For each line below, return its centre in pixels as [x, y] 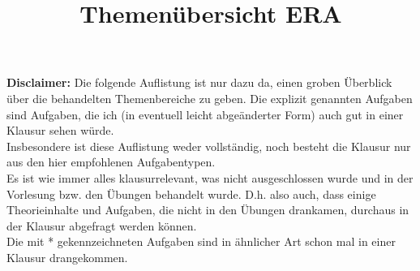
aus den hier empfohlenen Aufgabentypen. [111, 162]
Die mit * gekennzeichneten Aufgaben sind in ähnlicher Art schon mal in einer [201, 241]
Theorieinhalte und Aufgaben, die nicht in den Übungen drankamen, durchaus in [208, 210]
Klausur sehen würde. [60, 130]
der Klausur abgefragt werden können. [102, 225]
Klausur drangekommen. [67, 257]
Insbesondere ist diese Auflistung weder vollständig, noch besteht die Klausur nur [209, 146]
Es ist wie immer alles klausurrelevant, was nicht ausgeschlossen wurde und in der [210, 177]
